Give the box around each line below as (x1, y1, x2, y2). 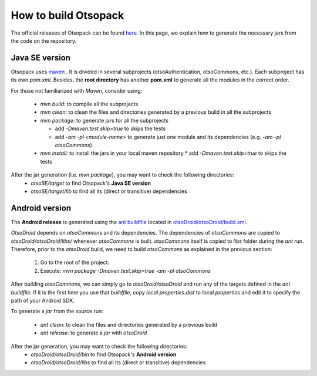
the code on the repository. (11, 37, 77, 44)
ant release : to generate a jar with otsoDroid (40, 329, 147, 337)
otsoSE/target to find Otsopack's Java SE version (31, 179, 151, 187)
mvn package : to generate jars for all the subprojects (40, 117, 168, 124)
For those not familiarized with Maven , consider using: (11, 87, 143, 94)
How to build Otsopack (11, 9, 124, 22)
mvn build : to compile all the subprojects (40, 100, 139, 108)
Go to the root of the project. (40, 259, 110, 266)
